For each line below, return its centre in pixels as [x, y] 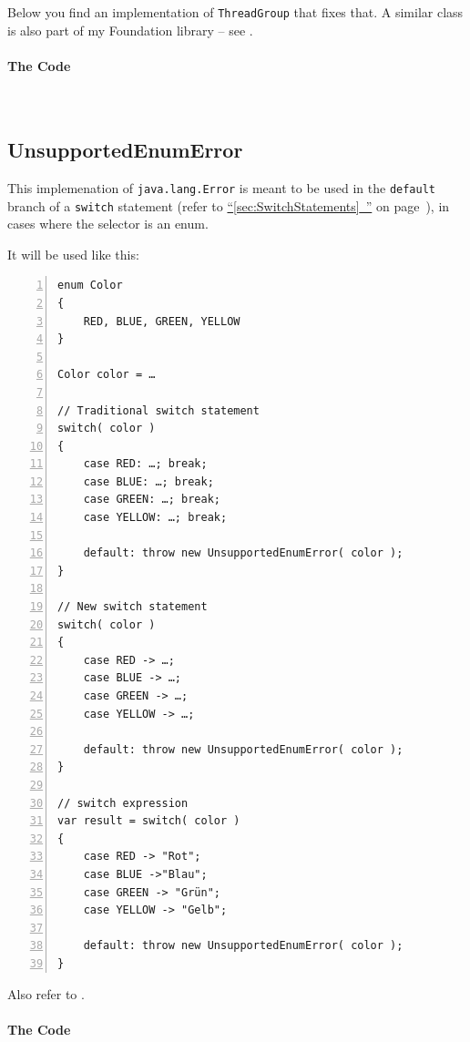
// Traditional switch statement [158, 410]
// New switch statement [133, 607]
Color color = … [107, 375]
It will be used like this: [73, 254]
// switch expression [123, 803]
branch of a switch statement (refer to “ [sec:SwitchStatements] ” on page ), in [229, 205]
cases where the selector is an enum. [108, 224]
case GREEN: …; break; [152, 500]
